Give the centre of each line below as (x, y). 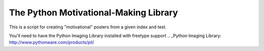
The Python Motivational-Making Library (94, 13)
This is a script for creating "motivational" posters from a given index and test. (88, 27)
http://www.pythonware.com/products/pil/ (52, 42)
